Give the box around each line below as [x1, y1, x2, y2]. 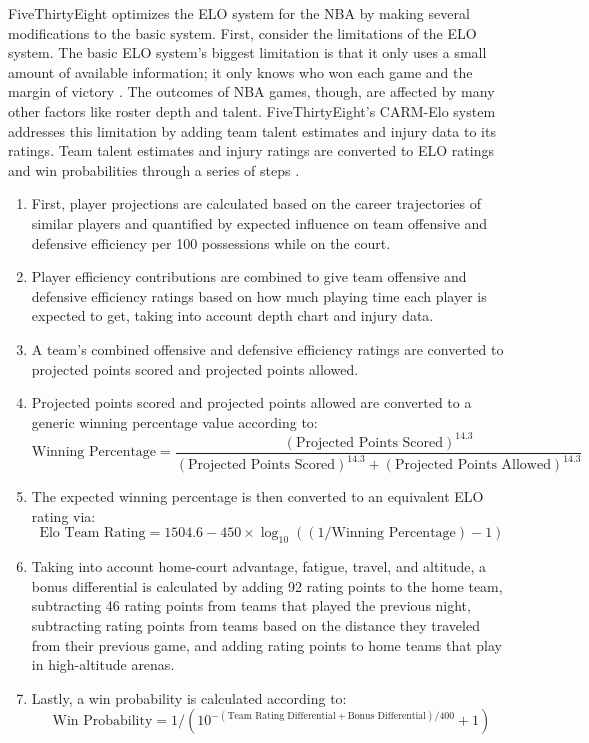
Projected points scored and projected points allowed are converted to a [31, 392, 472, 413]
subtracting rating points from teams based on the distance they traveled [31, 614, 480, 635]
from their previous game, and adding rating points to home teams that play [31, 634, 502, 655]
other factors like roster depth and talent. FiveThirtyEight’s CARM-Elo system [8, 100, 496, 121]
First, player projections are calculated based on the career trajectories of [31, 193, 481, 214]
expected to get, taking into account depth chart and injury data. [31, 305, 434, 326]
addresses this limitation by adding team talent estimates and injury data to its [8, 120, 496, 141]
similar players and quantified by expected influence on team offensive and [31, 212, 488, 233]
